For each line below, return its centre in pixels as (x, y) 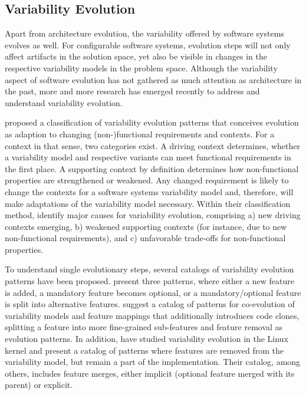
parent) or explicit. (39, 385)
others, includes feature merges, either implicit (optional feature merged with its (150, 373)
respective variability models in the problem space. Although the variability (141, 68)
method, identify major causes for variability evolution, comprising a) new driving (153, 215)
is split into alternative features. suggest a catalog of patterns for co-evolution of (150, 304)
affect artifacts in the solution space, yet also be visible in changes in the (136, 56)
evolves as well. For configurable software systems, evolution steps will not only (148, 45)
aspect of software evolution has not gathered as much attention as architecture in (153, 79)
